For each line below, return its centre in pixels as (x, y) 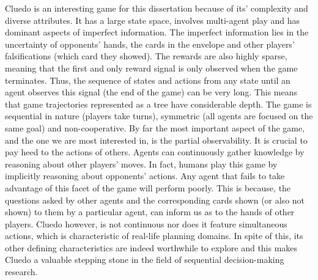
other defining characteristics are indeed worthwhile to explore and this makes (151, 247)
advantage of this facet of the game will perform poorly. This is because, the (148, 187)
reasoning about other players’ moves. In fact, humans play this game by (141, 164)
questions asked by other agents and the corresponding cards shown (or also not (155, 200)
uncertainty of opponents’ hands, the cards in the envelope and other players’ (150, 44)
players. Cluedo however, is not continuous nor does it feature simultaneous (146, 223)
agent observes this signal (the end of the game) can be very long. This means (151, 92)
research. (21, 272)
